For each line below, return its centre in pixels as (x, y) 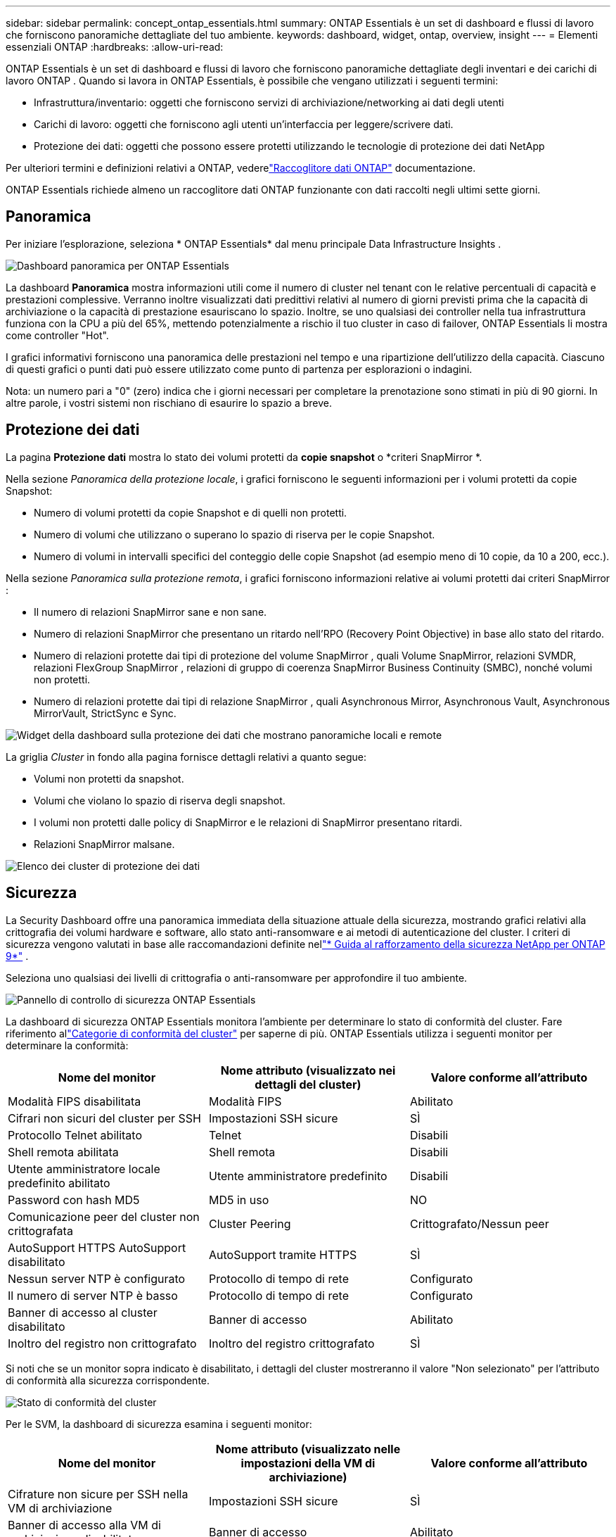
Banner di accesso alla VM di (84, 1525)
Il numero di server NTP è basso (93, 1295)
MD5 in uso (239, 1200)
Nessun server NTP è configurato (97, 1278)
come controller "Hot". (57, 335)
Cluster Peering (250, 1223)
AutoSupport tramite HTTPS (283, 1254)
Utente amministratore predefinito (298, 1176)
